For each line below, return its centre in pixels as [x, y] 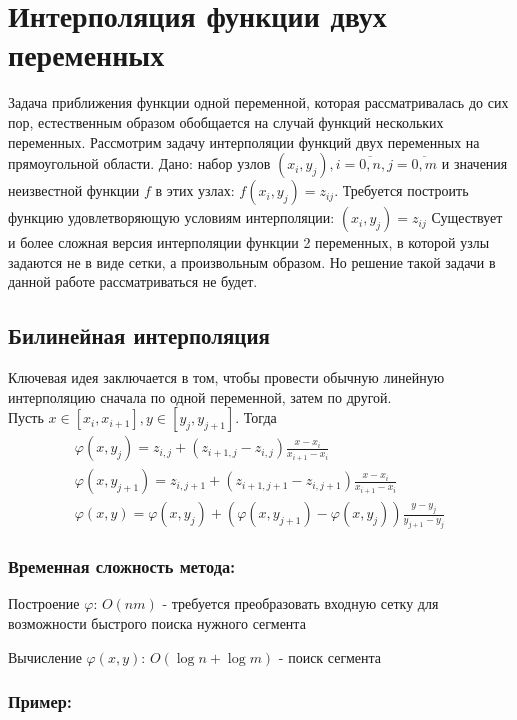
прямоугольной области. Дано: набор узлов [139, 163]
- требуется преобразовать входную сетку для [300, 603]
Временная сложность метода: [122, 566]
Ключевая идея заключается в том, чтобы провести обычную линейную [226, 377]
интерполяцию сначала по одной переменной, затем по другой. [200, 396]
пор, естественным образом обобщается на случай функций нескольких [226, 121]
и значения [474, 163]
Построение [44, 603]
